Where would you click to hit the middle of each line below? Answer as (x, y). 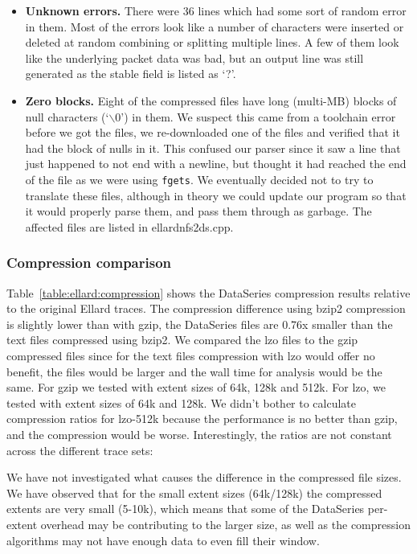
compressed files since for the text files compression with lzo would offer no (191, 355)
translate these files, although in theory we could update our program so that (216, 195)
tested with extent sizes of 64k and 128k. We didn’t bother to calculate (182, 402)
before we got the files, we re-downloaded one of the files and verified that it (213, 132)
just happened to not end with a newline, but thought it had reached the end (216, 164)
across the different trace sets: (80, 450)
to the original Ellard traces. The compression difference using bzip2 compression (206, 308)
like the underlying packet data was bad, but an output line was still (194, 57)
